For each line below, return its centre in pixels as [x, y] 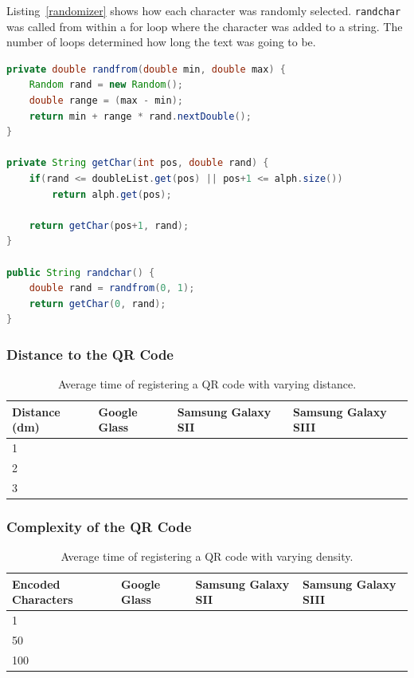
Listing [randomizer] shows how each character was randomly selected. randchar [204, 10]
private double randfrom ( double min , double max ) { [146, 69]
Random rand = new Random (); [106, 85]
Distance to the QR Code [90, 354]
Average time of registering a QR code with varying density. [207, 556]
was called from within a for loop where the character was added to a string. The [205, 26]
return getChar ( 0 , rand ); [98, 304]
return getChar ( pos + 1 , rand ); [109, 225]
